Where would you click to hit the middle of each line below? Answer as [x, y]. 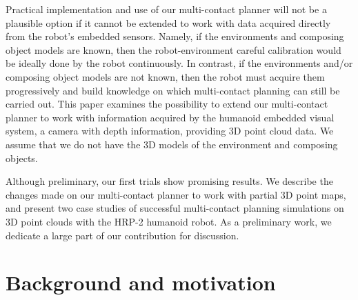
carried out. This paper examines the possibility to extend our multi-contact [167, 104]
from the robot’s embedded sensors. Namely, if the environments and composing [175, 36]
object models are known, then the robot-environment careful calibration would [173, 49]
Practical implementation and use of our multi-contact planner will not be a [166, 9]
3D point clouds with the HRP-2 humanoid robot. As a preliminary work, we [169, 221]
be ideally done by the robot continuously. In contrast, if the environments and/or [179, 63]
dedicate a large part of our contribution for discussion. [122, 235]
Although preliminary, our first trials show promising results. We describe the [169, 181]
